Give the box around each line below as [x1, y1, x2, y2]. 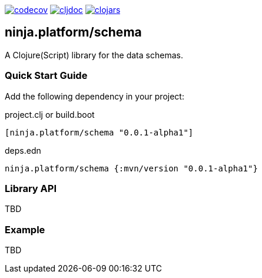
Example [5, 223, 45, 236]
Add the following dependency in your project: [5, 91, 184, 101]
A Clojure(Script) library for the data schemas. [5, 49, 183, 60]
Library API [5, 182, 57, 194]
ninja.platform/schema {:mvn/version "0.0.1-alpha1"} [5, 163, 258, 173]
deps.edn [5, 145, 41, 155]
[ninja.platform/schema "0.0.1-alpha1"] [5, 127, 194, 137]
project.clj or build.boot [5, 109, 95, 120]
